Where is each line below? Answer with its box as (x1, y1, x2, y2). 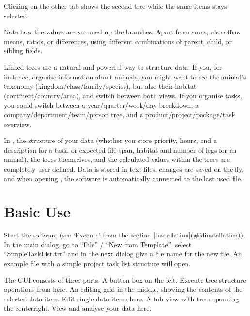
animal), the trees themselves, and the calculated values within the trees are (4, 154, 230, 164)
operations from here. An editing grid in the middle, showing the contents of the (4, 284, 243, 294)
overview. (4, 119, 31, 129)
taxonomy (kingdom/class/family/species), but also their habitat (4, 81, 197, 91)
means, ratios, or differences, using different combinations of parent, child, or (4, 36, 232, 46)
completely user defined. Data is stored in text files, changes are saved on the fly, (4, 163, 244, 174)
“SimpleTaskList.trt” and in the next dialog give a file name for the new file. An (4, 249, 242, 259)
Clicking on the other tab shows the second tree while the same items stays (4, 1, 227, 11)
